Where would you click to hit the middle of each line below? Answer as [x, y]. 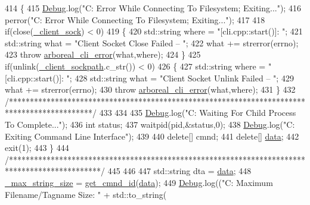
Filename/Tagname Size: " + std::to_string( [86, 194]
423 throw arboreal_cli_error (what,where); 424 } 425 [103, 54]
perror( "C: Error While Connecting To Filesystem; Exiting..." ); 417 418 [135, 19]
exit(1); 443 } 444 [37, 148]
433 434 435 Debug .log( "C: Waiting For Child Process [198, 113]
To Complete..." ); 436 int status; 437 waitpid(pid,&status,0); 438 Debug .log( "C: [150, 124]
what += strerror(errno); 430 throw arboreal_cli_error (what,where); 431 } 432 [150, 89]
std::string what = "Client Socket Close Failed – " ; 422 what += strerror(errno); [152, 42]
